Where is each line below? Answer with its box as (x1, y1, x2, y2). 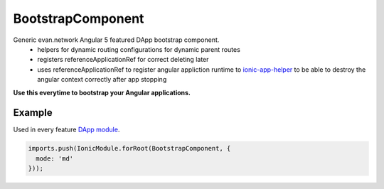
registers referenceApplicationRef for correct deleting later (37, 55, 209, 64)
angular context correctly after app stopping (37, 75, 167, 84)
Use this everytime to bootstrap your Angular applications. (13, 88, 191, 97)
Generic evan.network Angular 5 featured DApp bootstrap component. (13, 36, 220, 44)
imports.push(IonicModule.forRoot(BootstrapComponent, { (28, 144, 231, 153)
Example (13, 107, 53, 119)
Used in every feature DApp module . (13, 125, 120, 134)
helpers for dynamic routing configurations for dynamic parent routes (37, 45, 241, 53)
